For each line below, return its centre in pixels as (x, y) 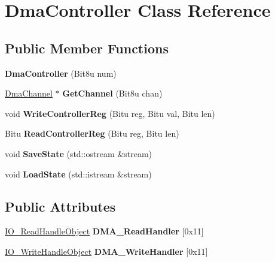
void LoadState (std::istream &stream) (78, 174)
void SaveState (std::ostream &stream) (79, 153)
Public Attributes (60, 206)
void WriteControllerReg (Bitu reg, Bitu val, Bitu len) (110, 113)
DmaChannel (29, 93)
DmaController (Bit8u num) (61, 73)
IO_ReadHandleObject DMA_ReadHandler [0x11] (104, 231)
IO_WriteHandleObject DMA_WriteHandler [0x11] (106, 251)
